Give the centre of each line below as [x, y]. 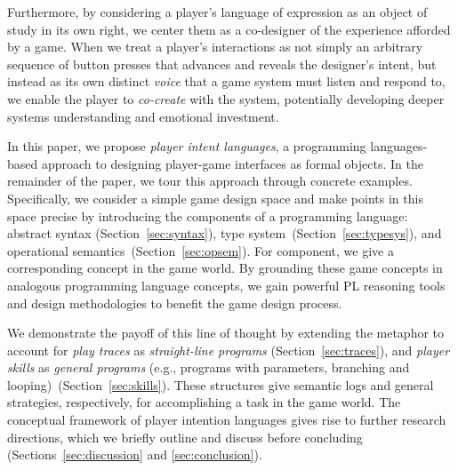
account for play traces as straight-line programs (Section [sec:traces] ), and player [229, 350]
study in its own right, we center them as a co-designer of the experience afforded [229, 29]
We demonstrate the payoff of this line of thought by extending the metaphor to [226, 333]
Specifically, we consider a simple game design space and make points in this [215, 198]
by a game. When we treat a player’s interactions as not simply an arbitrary [215, 47]
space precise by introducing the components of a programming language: [208, 215]
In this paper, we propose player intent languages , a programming [187, 146]
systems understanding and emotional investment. [143, 116]
